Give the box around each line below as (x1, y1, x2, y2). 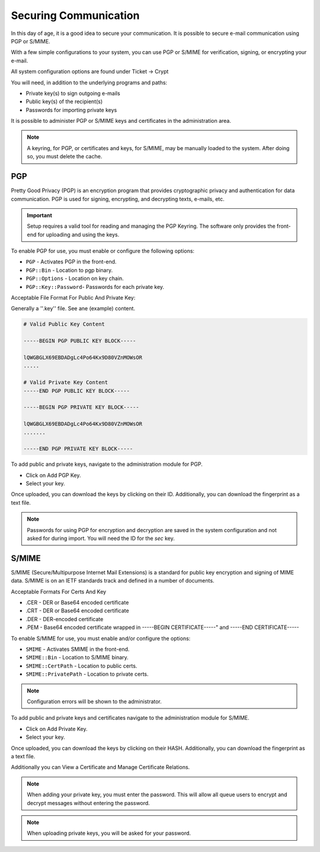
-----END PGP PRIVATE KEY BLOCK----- (23, 446, 133, 452)
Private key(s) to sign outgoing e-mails (25, 90, 121, 97)
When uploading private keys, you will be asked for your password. (27, 829, 191, 837)
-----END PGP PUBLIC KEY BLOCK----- (23, 387, 130, 394)
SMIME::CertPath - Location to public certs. (25, 662, 137, 669)
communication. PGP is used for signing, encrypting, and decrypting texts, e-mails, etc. (11, 195, 225, 202)
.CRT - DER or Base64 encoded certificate (25, 607, 130, 614)
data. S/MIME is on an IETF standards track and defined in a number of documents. (11, 577, 215, 584)
